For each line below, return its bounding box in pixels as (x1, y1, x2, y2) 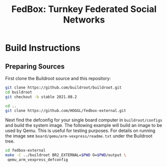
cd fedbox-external (5, 148, 46, 153)
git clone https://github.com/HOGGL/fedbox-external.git (5, 108, 126, 113)
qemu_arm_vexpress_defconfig (7, 157, 68, 162)
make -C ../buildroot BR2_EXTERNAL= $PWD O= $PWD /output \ (5, 152, 126, 158)
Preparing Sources (5, 62, 65, 70)
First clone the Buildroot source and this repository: (5, 75, 111, 81)
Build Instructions (5, 42, 81, 53)
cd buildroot (5, 89, 32, 94)
